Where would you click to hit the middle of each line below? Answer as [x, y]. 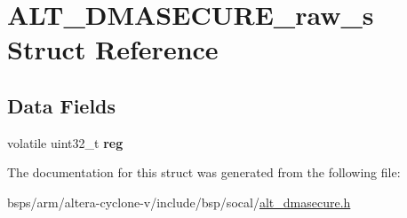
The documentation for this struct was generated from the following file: [204, 172]
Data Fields [62, 105]
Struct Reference [113, 49]
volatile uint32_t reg [65, 142]
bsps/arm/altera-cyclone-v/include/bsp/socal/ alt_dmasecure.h [179, 202]
